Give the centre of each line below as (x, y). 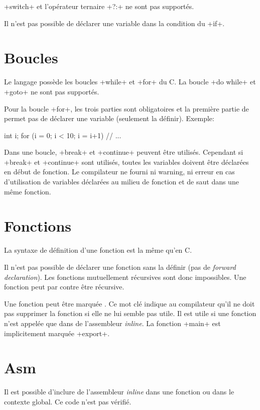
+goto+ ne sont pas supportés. (52, 91)
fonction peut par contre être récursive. (64, 287)
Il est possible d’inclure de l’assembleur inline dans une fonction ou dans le (119, 392)
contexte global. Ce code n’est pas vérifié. (68, 401)
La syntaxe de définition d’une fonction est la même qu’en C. (98, 250)
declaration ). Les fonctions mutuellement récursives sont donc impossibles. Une (125, 277)
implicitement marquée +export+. (57, 333)
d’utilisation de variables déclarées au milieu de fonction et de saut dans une (121, 182)
